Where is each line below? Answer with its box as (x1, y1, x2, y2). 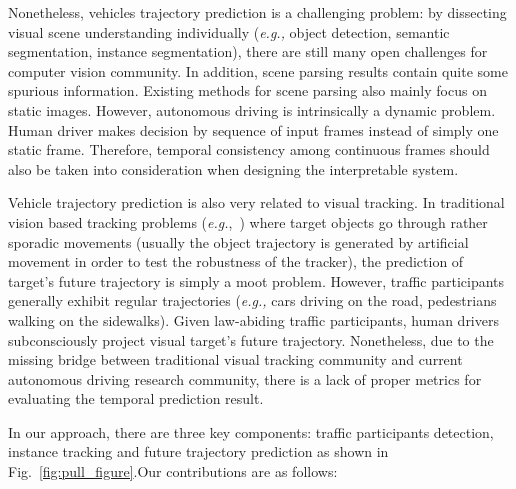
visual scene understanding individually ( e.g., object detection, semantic (8, 21, 450, 42)
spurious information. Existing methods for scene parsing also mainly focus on (8, 80, 487, 101)
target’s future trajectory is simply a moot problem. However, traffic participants (8, 270, 505, 291)
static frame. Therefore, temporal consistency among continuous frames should (8, 139, 490, 160)
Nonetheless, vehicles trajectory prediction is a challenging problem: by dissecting (8, 2, 507, 22)
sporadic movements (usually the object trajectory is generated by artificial (8, 231, 469, 252)
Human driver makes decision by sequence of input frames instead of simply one (8, 119, 499, 140)
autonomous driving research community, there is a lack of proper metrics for (8, 368, 482, 389)
